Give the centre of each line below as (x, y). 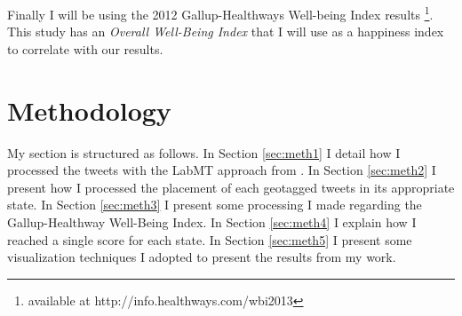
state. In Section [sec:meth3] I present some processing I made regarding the (215, 205)
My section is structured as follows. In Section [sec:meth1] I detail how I (204, 152)
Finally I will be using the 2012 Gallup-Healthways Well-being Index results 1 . (220, 13)
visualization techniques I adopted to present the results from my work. (202, 257)
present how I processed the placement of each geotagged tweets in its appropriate (231, 187)
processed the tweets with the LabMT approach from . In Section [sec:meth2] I (222, 170)
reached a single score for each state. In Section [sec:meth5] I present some (210, 239)
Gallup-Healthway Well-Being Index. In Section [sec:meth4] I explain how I (212, 221)
